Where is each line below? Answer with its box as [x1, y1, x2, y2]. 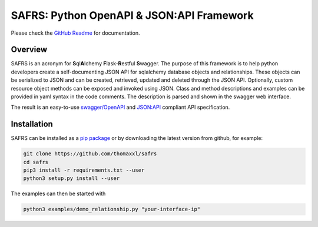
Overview [11, 45, 48, 55]
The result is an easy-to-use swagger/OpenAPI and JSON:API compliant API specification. [11, 104, 230, 111]
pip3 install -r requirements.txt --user [23, 167, 145, 173]
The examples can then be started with [11, 190, 106, 197]
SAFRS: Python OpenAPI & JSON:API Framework [11, 9, 254, 22]
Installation [11, 119, 53, 129]
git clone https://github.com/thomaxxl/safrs [23, 151, 157, 157]
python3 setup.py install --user [23, 175, 120, 182]
